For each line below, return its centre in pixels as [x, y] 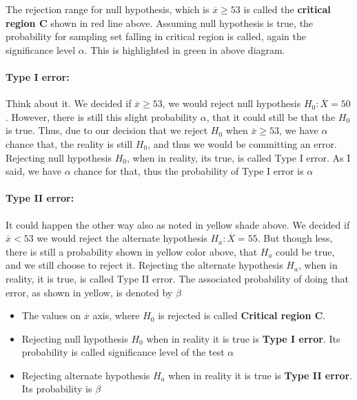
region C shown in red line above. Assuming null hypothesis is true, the [160, 22]
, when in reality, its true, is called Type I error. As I [238, 157]
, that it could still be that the [271, 116]
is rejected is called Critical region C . [242, 315]
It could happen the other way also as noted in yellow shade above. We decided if [178, 224]
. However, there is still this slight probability [102, 116]
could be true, [305, 251]
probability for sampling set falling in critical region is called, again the [156, 36]
